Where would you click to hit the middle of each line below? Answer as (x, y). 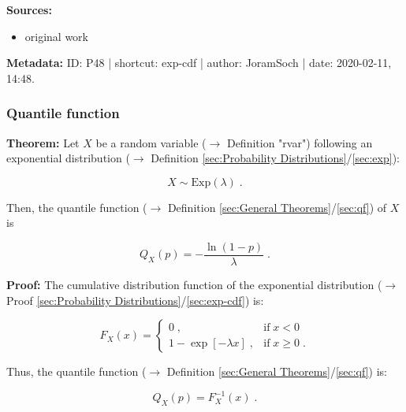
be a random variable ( (151, 142)
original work (57, 36)
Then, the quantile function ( (77, 207)
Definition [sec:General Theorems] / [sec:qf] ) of (277, 207)
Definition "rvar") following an (300, 142)
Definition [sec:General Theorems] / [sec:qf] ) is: (277, 371)
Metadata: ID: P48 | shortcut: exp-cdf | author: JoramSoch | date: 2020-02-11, (199, 63)
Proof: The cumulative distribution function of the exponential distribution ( (194, 285)
